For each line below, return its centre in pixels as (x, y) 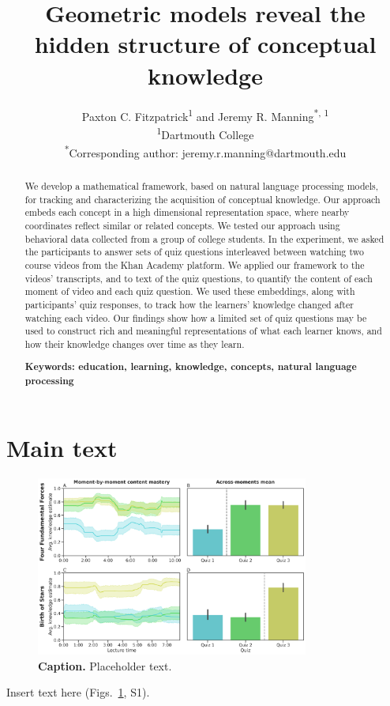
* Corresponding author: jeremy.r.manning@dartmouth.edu (205, 151)
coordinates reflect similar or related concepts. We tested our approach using (182, 226)
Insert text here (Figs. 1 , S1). (78, 692)
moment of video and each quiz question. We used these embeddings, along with (190, 291)
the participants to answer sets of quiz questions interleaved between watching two (194, 252)
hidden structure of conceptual (205, 44)
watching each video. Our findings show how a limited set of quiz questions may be (196, 317)
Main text (62, 447)
